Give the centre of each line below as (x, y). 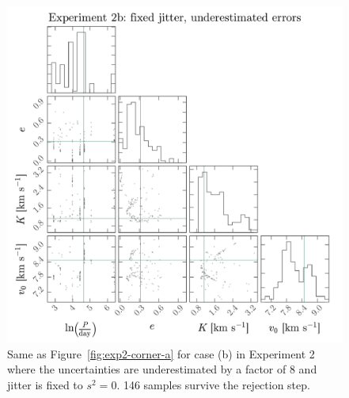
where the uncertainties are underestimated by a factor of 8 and (162, 369)
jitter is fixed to (45, 384)
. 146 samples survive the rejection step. (213, 384)
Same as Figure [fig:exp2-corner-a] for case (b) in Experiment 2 (161, 353)
